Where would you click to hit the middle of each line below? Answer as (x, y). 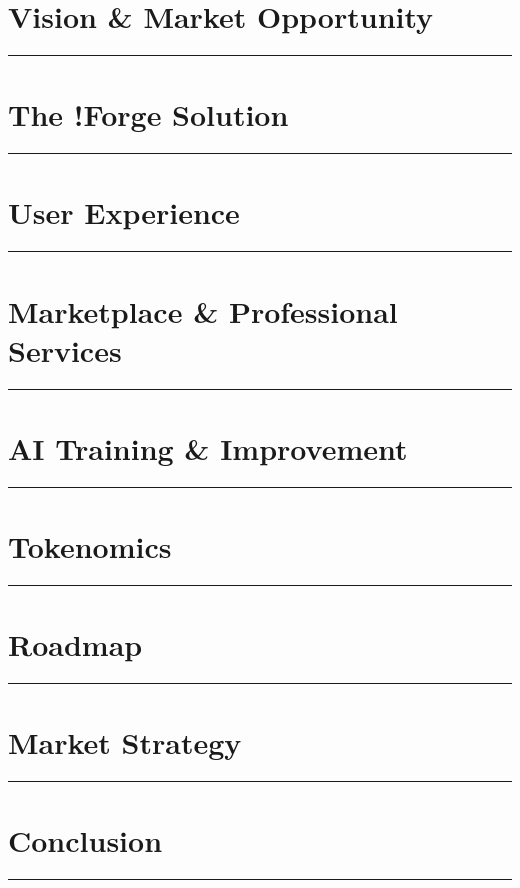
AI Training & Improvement (208, 447)
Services (65, 349)
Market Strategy (125, 742)
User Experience (124, 212)
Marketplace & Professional (203, 310)
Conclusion (85, 840)
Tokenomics (90, 546)
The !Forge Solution (148, 114)
